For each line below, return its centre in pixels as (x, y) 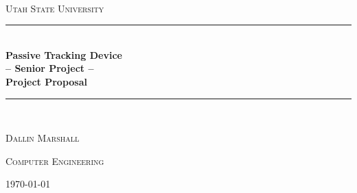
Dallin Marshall (43, 138)
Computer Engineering (55, 160)
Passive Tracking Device (64, 54)
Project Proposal (46, 81)
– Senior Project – (50, 68)
